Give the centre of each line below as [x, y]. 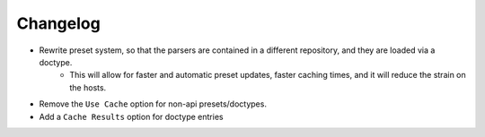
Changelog [58, 23]
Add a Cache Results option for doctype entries [131, 116]
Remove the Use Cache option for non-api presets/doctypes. [153, 104]
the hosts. [88, 87]
